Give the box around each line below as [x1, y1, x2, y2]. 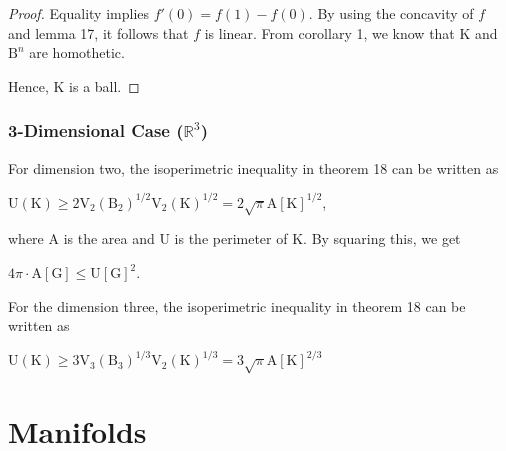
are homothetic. [29, 42, 125, 63]
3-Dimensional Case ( [8, 118, 184, 143]
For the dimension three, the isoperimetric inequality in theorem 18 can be [8, 295, 466, 316]
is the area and [63, 228, 155, 249]
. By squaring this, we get [303, 228, 461, 249]
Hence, [8, 75, 49, 96]
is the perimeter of [174, 228, 288, 249]
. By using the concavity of [308, 3, 474, 23]
